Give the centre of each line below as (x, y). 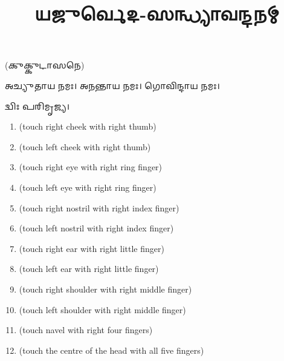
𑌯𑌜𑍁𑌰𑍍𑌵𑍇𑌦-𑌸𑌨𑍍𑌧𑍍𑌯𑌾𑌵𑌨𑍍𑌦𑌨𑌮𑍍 (157, 14)
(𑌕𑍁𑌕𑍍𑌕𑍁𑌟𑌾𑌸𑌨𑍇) (45, 65)
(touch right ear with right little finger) (92, 248)
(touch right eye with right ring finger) (91, 167)
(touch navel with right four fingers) (86, 330)
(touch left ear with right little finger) (89, 269)
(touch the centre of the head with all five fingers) (111, 350)
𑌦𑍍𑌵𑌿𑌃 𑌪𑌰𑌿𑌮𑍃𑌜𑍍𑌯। (37, 106)
